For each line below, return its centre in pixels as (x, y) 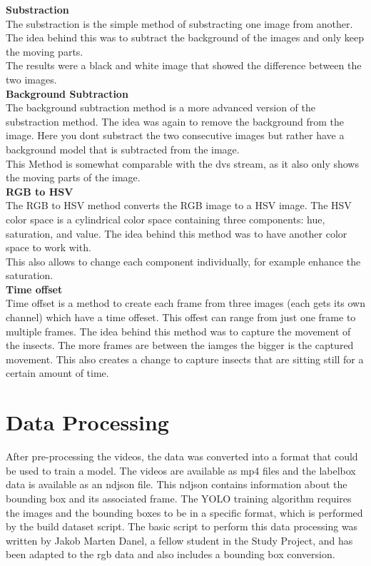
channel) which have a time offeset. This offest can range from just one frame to (181, 317)
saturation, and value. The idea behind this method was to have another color (177, 233)
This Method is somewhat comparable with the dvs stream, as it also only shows (182, 163)
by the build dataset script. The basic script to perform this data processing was (182, 526)
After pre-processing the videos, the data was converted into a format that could (182, 456)
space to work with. (49, 247)
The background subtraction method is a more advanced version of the (161, 107)
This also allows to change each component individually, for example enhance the (183, 261)
